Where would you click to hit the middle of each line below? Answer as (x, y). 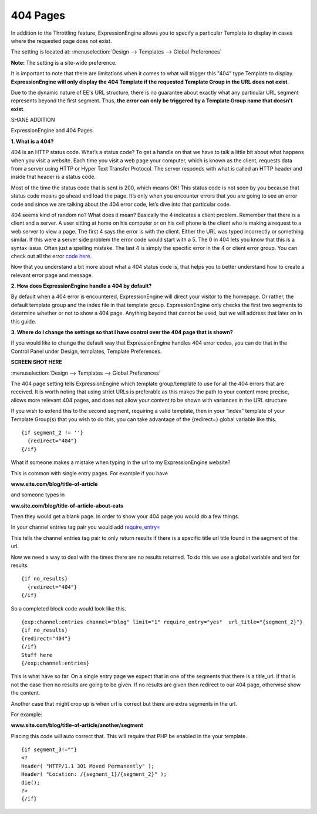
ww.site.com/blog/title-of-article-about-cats (67, 505)
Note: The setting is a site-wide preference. (64, 62)
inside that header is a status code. (53, 177)
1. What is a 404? (32, 141)
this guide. (23, 321)
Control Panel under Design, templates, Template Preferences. (86, 351)
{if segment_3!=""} (49, 750)
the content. (26, 693)
